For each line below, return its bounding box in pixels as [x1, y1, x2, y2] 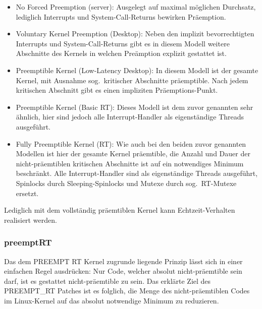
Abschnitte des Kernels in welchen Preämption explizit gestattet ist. [16, 48, 227, 58]
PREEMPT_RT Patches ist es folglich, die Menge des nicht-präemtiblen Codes [4, 285, 250, 296]
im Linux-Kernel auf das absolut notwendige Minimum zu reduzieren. [4, 295, 219, 305]
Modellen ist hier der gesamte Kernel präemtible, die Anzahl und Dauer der [16, 148, 250, 159]
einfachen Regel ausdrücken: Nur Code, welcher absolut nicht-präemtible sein [4, 266, 242, 276]
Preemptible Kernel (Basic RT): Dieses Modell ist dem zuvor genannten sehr [16, 101, 253, 112]
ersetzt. [16, 188, 39, 198]
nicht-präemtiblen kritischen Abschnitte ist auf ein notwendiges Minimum [16, 158, 244, 168]
